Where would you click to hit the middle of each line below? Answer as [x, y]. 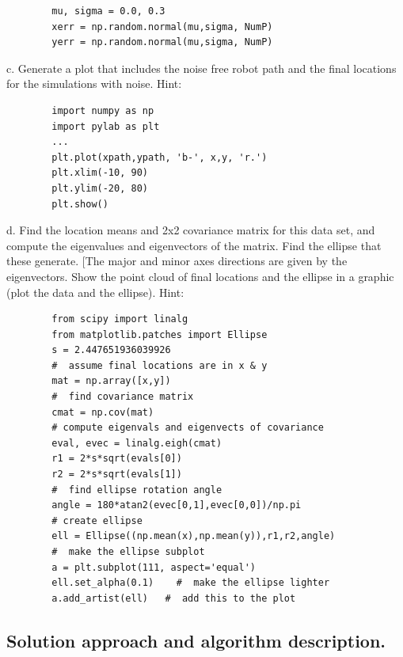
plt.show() [80, 204]
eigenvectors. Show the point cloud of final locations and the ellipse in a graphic [200, 276]
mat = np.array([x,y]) [111, 381]
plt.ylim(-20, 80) [100, 188]
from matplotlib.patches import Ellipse [160, 334]
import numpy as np [103, 110]
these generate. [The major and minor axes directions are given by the [177, 261]
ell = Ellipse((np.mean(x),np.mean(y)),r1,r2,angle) [194, 536]
